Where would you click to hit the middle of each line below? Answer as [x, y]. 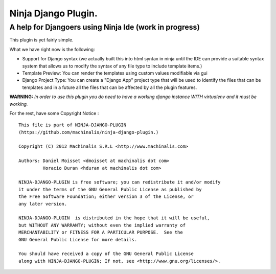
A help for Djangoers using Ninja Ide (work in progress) [105, 27]
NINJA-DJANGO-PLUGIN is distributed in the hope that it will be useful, [114, 218]
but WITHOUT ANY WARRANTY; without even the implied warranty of [102, 225]
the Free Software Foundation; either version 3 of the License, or [106, 197]
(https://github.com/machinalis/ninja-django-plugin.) [89, 132]
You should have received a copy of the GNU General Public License [106, 254]
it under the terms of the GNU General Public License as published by [110, 189]
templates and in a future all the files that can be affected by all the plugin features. [110, 87]
